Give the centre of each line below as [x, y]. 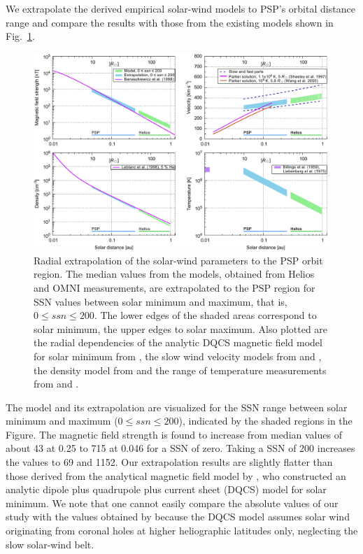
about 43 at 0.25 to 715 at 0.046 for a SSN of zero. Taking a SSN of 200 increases [180, 448]
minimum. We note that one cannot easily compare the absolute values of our [172, 503]
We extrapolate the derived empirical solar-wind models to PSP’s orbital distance [180, 8]
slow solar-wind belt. [50, 544]
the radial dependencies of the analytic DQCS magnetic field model [178, 342]
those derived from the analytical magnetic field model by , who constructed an [176, 475]
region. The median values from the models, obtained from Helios [174, 274]
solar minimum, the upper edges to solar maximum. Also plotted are [181, 328]
